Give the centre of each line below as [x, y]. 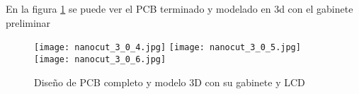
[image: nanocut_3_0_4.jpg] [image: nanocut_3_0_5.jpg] [167, 48]
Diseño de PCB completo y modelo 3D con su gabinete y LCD [170, 82]
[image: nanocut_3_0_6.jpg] [100, 59]
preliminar [28, 22]
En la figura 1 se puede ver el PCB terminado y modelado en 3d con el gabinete [179, 8]
